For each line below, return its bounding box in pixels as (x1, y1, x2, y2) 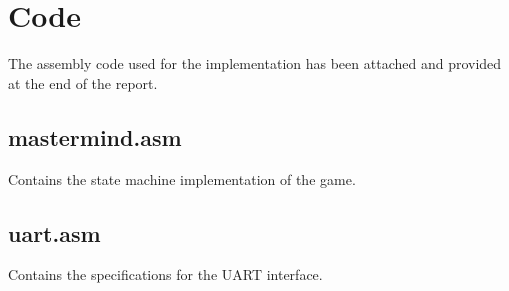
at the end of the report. (8, 72, 158, 93)
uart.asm (8, 217, 101, 248)
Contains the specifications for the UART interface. (8, 264, 323, 285)
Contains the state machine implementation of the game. (8, 168, 356, 189)
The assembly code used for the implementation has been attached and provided (8, 53, 502, 74)
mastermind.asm (8, 121, 182, 152)
